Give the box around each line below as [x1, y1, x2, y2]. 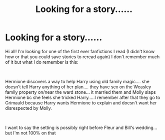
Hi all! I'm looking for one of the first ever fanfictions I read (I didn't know [5, 48, 155, 54]
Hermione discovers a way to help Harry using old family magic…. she [5, 78, 150, 84]
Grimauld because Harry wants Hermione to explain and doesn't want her [5, 99, 157, 106]
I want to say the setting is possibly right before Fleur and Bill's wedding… [5, 124, 157, 130]
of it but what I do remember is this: [5, 59, 78, 65]
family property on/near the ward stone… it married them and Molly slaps [5, 89, 156, 95]
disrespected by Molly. [5, 105, 52, 111]
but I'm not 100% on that [5, 129, 56, 136]
